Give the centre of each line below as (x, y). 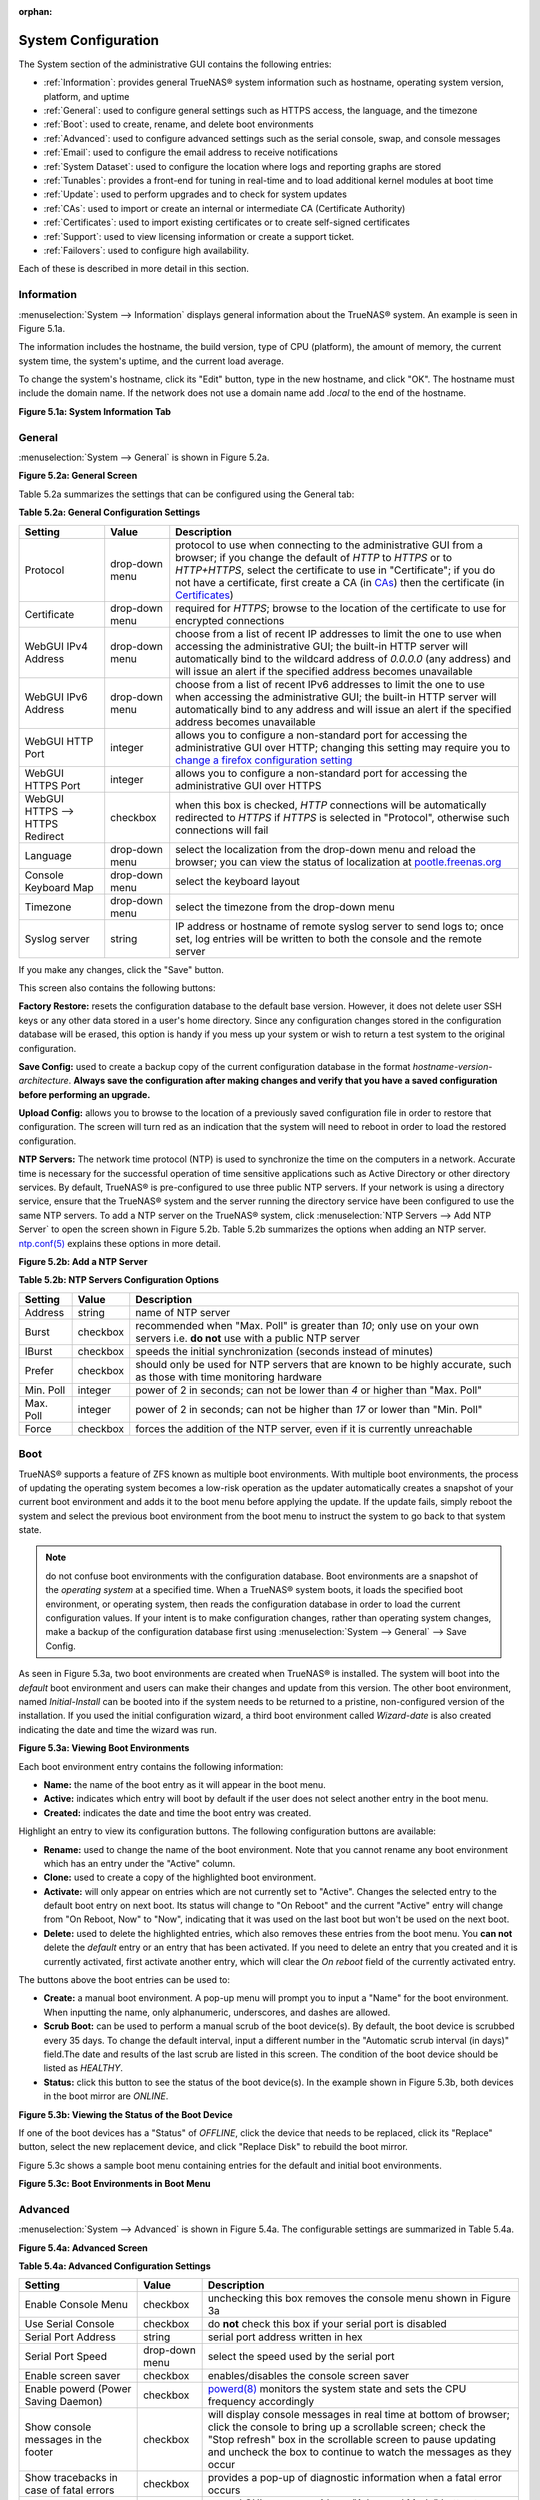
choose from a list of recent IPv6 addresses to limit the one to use (330, 684)
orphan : (35, 11)
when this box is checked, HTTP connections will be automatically (331, 805)
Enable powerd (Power (78, 2389)
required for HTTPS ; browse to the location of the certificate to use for (341, 608)
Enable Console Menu (76, 2305)
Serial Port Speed (65, 2357)
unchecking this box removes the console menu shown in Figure (359, 2298)
